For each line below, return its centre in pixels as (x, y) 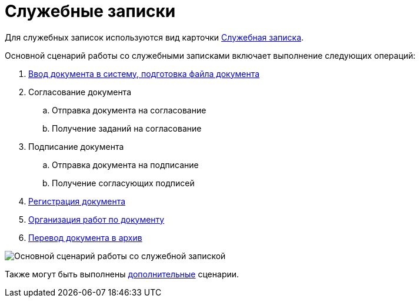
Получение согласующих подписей (123, 183)
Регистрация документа (77, 201)
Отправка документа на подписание (125, 165)
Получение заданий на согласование (127, 128)
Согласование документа (80, 92)
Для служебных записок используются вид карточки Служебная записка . (154, 37)
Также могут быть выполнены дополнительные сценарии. (122, 274)
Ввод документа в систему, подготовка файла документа (144, 73)
